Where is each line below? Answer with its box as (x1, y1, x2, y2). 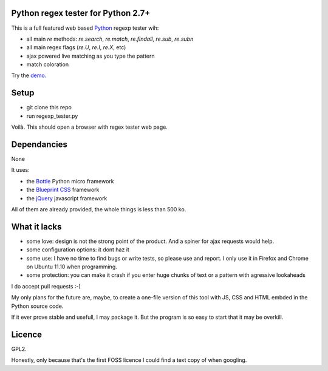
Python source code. (11, 302, 64, 310)
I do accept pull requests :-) (11, 282, 81, 290)
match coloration (26, 61, 69, 68)
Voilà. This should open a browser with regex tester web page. (11, 123, 168, 131)
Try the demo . (11, 72, 47, 79)
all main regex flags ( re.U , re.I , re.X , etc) (26, 44, 126, 51)
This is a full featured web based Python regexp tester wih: (11, 24, 159, 32)
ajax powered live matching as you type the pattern (26, 52, 155, 60)
